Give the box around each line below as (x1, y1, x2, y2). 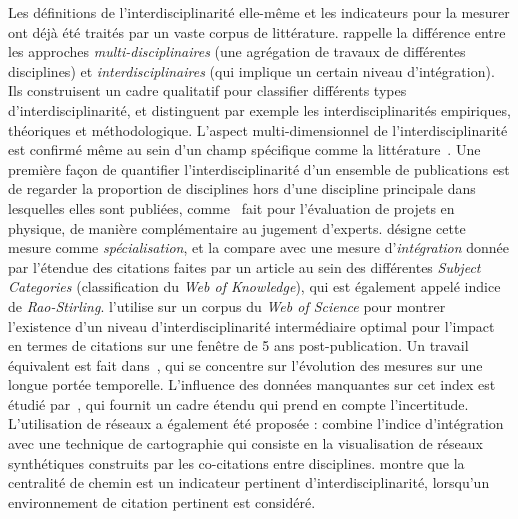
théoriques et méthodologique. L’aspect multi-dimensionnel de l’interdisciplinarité (8, 119, 508, 140)
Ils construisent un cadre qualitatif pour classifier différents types (8, 80, 407, 101)
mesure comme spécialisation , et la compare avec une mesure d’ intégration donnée (8, 237, 510, 258)
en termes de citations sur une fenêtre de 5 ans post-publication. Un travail (8, 335, 469, 356)
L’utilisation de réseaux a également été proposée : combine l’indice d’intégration (8, 413, 504, 434)
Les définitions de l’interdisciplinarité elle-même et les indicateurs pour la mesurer (8, 2, 510, 22)
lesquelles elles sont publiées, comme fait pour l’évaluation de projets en (8, 197, 455, 218)
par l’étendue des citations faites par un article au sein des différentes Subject (8, 256, 481, 277)
